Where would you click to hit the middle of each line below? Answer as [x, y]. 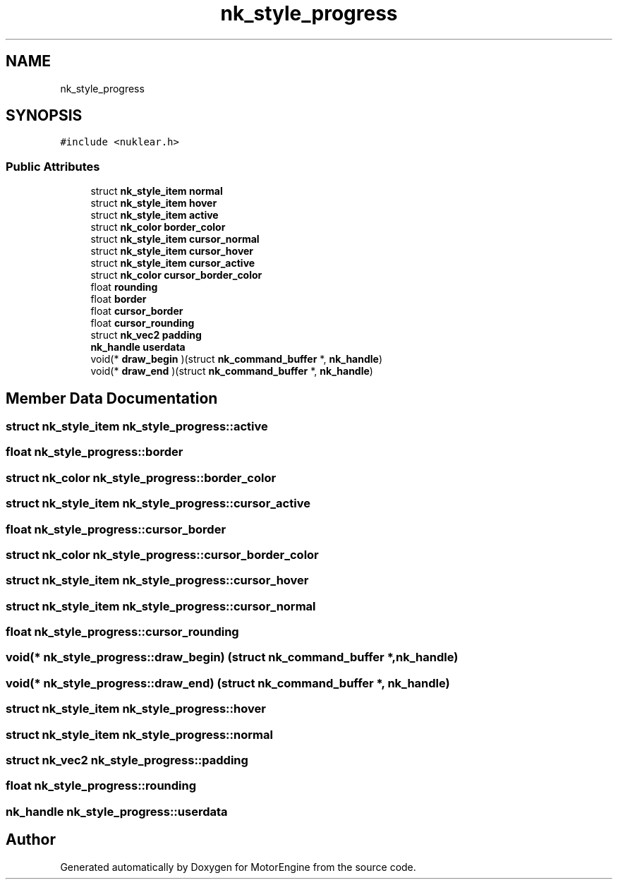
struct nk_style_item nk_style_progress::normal [139, 734]
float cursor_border [137, 311]
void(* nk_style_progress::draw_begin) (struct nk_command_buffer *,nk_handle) [232, 657]
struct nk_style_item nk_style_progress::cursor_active [158, 504]
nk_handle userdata [138, 347]
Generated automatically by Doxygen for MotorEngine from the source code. [238, 867]
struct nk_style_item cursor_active [173, 263]
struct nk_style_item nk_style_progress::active [137, 427]
